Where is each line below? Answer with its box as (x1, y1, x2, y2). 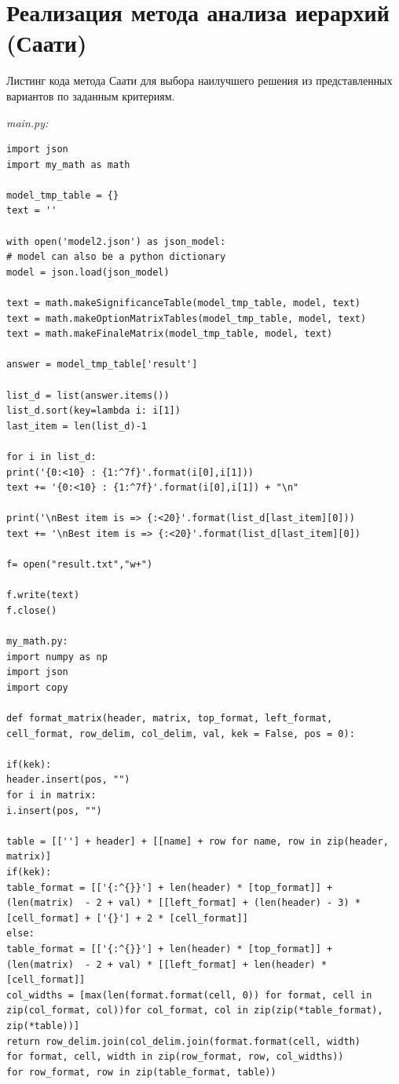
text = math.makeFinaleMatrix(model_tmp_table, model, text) (6, 328, 333, 340)
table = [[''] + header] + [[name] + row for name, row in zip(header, (6, 835, 389, 847)
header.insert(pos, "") (6, 774, 130, 786)
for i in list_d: (6, 451, 97, 462)
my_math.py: (6, 636, 68, 648)
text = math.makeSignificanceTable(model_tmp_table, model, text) (6, 297, 361, 309)
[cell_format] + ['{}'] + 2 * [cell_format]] (6, 912, 248, 924)
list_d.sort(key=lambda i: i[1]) (6, 405, 181, 417)
